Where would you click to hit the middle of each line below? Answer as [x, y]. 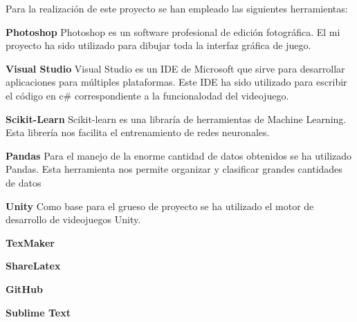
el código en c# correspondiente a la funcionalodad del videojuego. [147, 95]
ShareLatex [33, 266]
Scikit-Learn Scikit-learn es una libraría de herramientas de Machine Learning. [176, 119]
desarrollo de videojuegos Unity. [73, 219]
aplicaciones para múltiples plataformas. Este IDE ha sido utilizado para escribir [176, 82]
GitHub [24, 288]
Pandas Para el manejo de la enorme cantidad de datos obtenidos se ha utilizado [179, 155]
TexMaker [30, 242]
